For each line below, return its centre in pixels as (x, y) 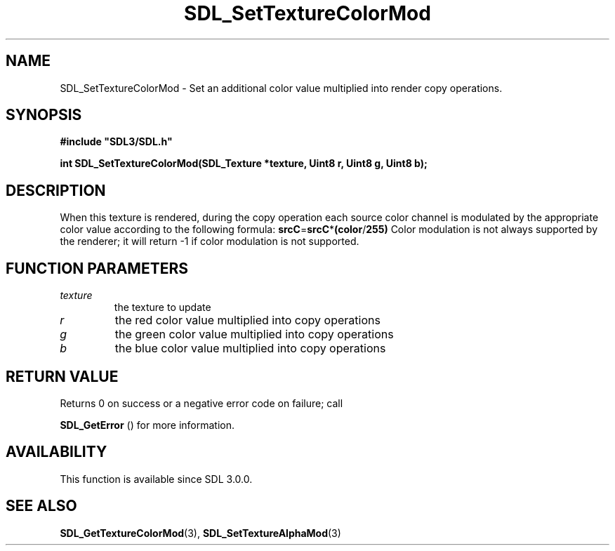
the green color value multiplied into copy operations (254, 334)
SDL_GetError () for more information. (147, 425)
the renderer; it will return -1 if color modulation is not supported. (210, 241)
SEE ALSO (41, 506)
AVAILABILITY (57, 452)
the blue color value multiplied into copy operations (250, 348)
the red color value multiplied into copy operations (247, 320)
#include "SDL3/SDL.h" (116, 142)
